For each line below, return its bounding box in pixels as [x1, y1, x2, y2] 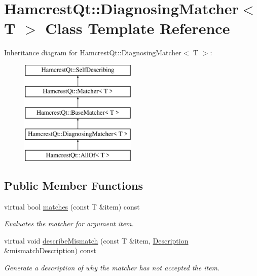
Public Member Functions [4, 177, 143, 193]
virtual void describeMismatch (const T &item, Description [4, 235, 189, 246]
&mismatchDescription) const [4, 245, 96, 256]
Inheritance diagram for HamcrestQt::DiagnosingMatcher [4, 47, 181, 58]
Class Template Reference [45, 18, 230, 39]
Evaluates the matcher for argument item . [4, 218, 134, 229]
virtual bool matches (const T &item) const [4, 201, 140, 212]
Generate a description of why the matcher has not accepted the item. [4, 262, 220, 273]
